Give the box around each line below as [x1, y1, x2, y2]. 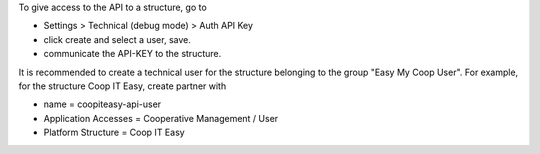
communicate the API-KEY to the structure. [43, 48, 222, 60]
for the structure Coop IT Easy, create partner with [18, 80, 227, 92]
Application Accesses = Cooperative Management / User [43, 112, 279, 124]
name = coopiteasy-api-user [43, 98, 162, 110]
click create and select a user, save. [43, 33, 192, 45]
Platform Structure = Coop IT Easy [43, 126, 185, 139]
